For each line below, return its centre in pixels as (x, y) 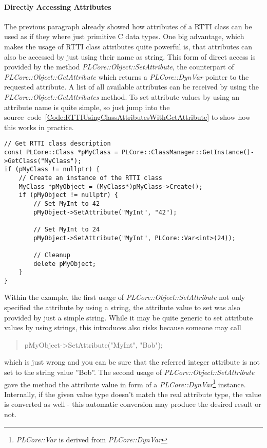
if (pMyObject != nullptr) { (68, 195)
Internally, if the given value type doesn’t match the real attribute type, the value (133, 394)
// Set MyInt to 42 (67, 203)
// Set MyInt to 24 (67, 229)
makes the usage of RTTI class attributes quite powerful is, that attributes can (128, 46)
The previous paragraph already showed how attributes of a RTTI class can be (128, 26)
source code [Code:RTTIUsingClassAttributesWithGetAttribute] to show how (127, 117)
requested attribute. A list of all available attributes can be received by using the (131, 87)
